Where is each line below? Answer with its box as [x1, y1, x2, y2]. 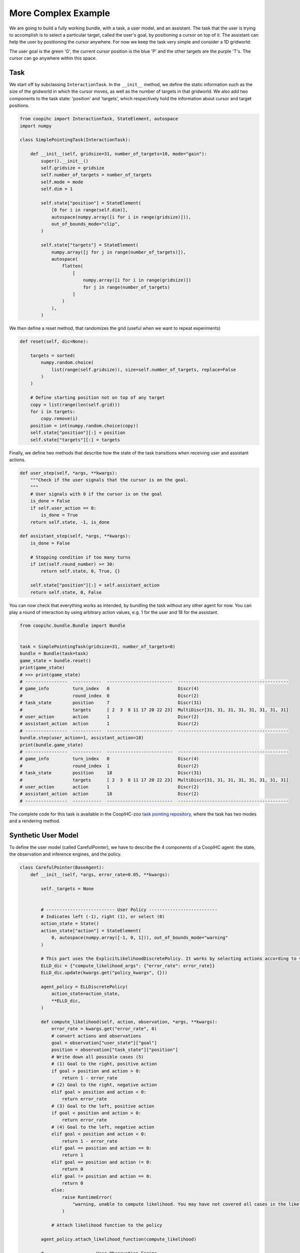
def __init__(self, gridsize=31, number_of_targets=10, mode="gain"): [30, 151, 207, 157]
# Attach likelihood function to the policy [51, 1222, 162, 1228]
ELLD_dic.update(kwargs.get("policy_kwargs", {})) [40, 970, 167, 976]
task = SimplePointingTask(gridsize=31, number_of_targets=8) [19, 644, 175, 650]
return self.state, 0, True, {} [40, 568, 120, 574]
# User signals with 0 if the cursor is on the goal [30, 491, 162, 497]
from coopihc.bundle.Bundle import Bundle [19, 622, 125, 629]
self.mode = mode [40, 179, 83, 185]
